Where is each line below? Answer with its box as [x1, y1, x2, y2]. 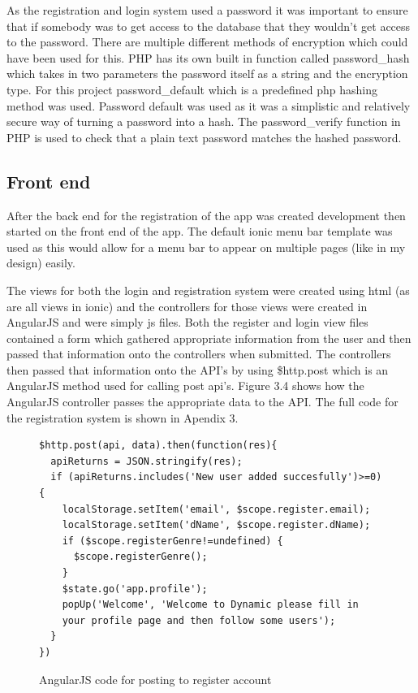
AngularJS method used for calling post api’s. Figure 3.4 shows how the [6, 377, 364, 394]
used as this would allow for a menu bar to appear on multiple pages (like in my [6, 238, 406, 255]
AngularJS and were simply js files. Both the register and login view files [6, 314, 368, 331]
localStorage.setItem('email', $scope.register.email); [62, 503, 371, 515]
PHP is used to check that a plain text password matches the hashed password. [6, 128, 402, 145]
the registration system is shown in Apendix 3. [6, 409, 239, 426]
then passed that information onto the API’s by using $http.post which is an [6, 361, 389, 378]
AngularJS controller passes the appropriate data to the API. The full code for [6, 393, 399, 410]
